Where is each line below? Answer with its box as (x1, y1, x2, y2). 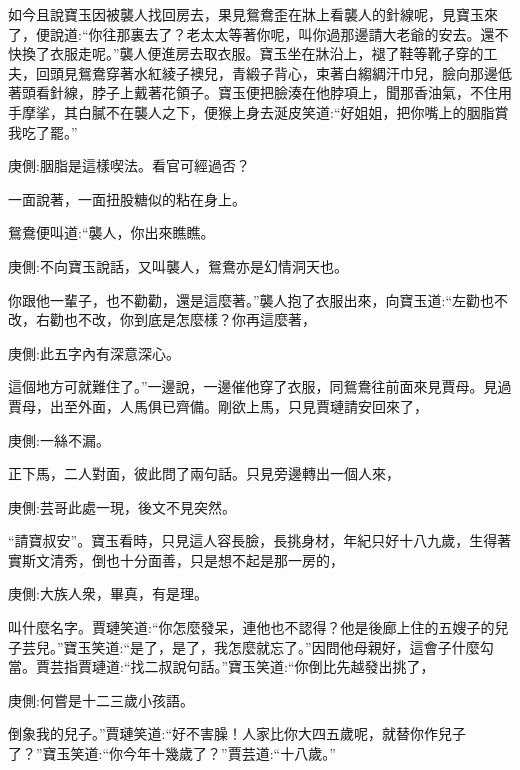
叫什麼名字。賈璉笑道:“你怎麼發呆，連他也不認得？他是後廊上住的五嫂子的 (8, 617, 495, 638)
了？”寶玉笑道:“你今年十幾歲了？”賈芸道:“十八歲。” (8, 743, 336, 764)
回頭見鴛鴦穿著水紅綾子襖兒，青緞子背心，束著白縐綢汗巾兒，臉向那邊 (35, 62, 498, 83)
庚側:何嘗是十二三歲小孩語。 (8, 689, 194, 710)
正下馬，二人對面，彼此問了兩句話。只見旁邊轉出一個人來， (8, 463, 400, 484)
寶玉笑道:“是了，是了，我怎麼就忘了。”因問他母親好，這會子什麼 (63, 636, 480, 657)
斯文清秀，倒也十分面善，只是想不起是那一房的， (21, 549, 344, 570)
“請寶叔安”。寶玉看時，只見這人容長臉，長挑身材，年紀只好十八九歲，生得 (8, 530, 498, 551)
